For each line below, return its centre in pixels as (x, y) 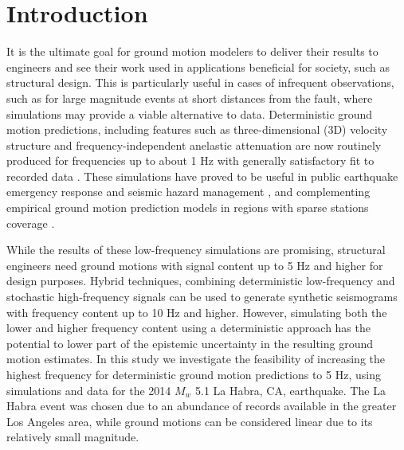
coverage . (31, 223)
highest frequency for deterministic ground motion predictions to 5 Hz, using (194, 374)
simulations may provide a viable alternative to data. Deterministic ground (190, 113)
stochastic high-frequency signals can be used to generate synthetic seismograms (202, 297)
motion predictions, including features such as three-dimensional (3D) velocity (197, 129)
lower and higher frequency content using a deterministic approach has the (188, 328)
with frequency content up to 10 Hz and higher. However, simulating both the (197, 312)
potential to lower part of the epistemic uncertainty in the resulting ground (190, 343)
